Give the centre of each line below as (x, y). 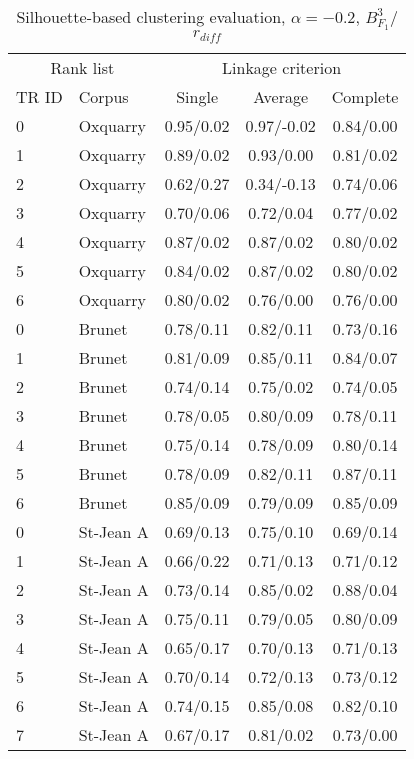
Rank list (82, 67)
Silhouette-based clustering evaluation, (151, 16)
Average (281, 96)
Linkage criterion (282, 67)
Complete (365, 96)
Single (197, 96)
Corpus (103, 96)
